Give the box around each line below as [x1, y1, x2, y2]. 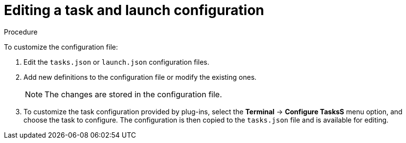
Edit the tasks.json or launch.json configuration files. [23, 57, 209, 66]
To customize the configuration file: [4, 42, 118, 51]
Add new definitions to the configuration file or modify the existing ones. [23, 72, 257, 81]
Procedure [4, 27, 38, 36]
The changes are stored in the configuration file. [45, 89, 222, 99]
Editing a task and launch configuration [4, 2, 265, 18]
